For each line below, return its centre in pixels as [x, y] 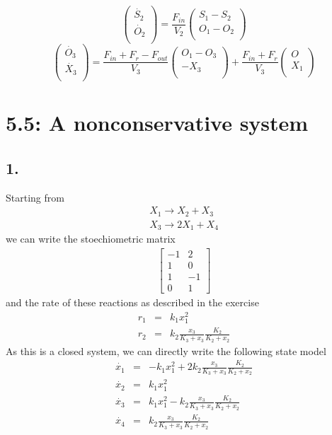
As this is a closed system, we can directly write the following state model [166, 350]
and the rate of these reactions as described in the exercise [132, 302]
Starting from [35, 197]
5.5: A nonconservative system [157, 123]
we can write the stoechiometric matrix [91, 239]
